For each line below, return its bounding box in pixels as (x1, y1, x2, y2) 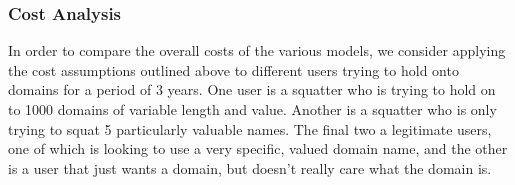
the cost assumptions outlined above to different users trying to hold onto (8, 59, 459, 80)
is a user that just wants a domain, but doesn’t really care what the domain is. (8, 157, 492, 178)
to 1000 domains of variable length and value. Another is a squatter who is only (8, 99, 497, 119)
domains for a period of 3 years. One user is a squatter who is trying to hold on (8, 79, 496, 100)
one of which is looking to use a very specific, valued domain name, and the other (8, 138, 508, 159)
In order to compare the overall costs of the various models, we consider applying (8, 40, 506, 61)
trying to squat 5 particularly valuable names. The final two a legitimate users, (8, 118, 492, 139)
